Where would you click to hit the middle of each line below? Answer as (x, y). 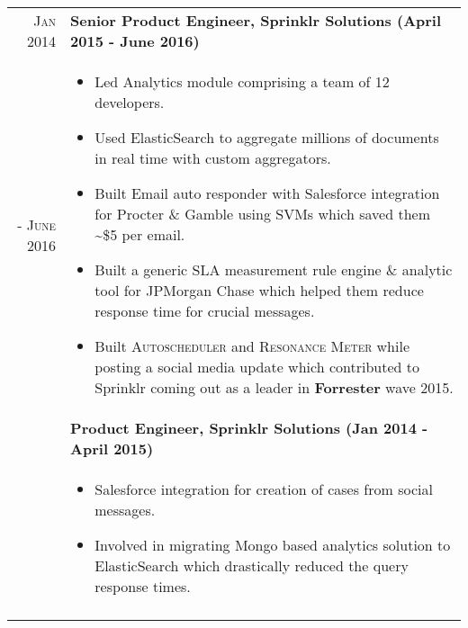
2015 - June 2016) (135, 41)
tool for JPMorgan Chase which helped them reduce (259, 290)
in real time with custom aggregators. (213, 158)
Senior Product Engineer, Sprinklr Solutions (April (256, 20)
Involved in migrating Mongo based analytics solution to (273, 545)
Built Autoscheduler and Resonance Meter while (252, 346)
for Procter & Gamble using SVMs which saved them (262, 214)
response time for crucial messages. (205, 311)
